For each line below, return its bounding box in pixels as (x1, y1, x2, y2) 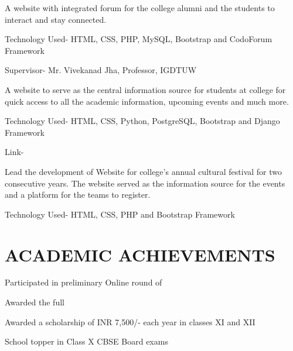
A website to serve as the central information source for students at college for (5, 83, 286, 95)
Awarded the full (5, 296, 64, 308)
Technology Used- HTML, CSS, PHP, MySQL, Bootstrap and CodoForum (5, 33, 272, 45)
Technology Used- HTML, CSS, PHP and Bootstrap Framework (5, 208, 235, 220)
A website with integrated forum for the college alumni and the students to (5, 2, 275, 13)
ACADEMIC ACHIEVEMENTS (5, 242, 275, 266)
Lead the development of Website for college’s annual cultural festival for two (5, 165, 282, 177)
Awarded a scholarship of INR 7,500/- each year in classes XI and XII (5, 315, 255, 328)
